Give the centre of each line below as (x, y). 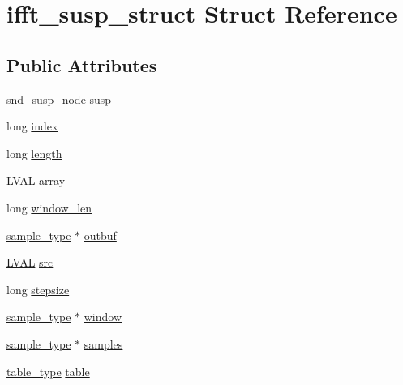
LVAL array (36, 180)
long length (34, 153)
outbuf (100, 235)
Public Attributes (82, 64)
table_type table (48, 371)
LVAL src (30, 262)
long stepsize (38, 289)
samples (103, 343)
